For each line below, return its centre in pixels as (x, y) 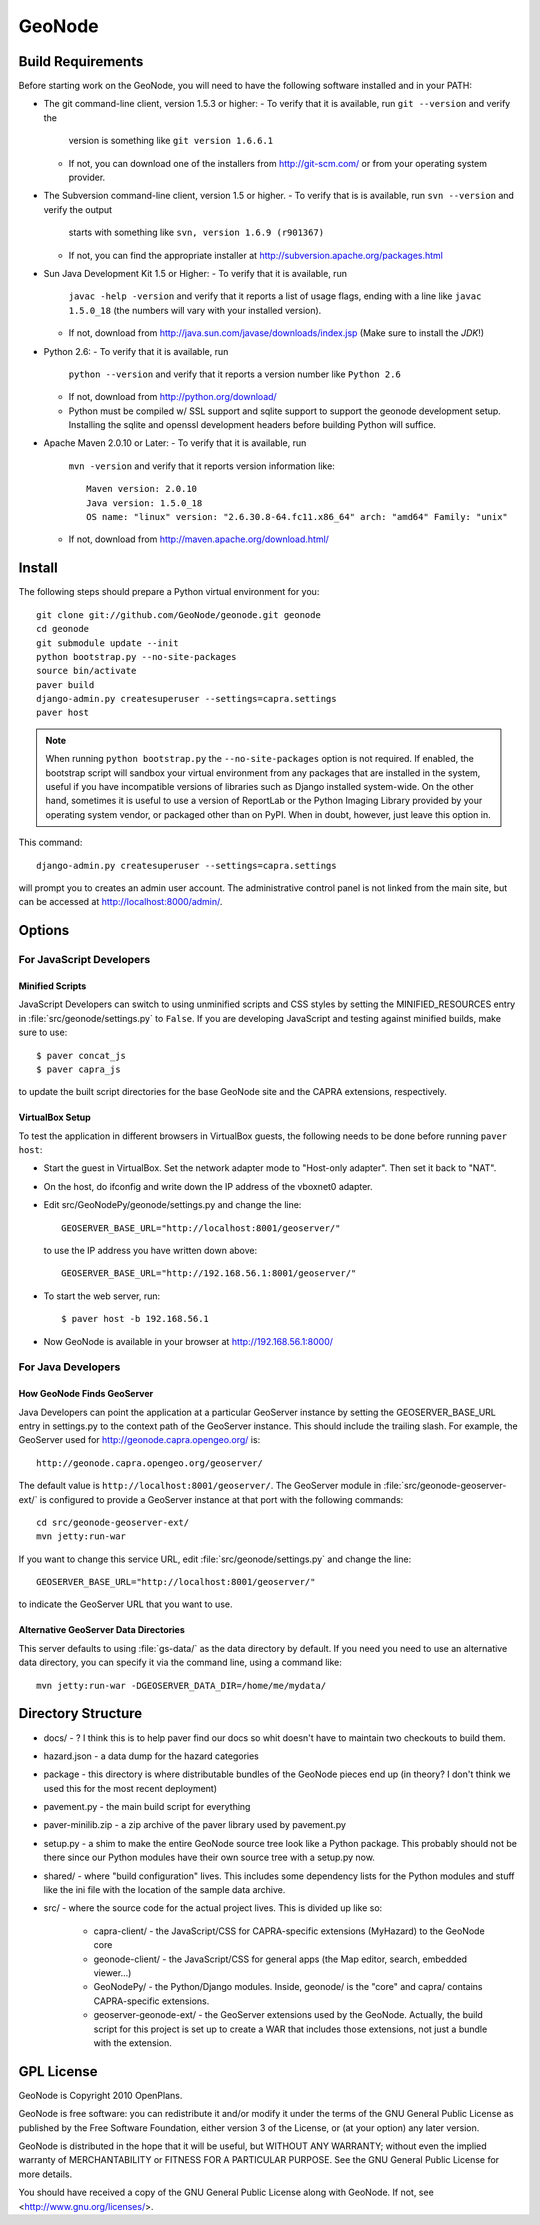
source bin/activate (86, 671)
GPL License (58, 2071)
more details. (45, 2174)
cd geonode (63, 629)
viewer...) (112, 1973)
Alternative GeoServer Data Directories (101, 1630)
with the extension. (132, 2042)
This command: (50, 842)
